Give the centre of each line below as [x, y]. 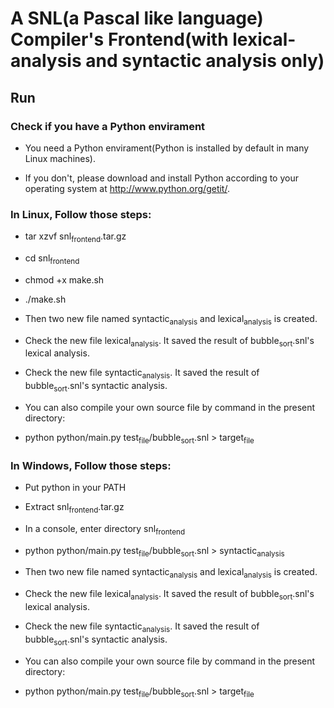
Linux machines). [60, 158]
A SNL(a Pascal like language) [137, 18]
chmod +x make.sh [64, 279]
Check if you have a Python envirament [108, 126]
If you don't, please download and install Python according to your [161, 178]
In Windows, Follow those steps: [91, 465]
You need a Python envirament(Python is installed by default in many [167, 148]
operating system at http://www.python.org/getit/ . [127, 188]
